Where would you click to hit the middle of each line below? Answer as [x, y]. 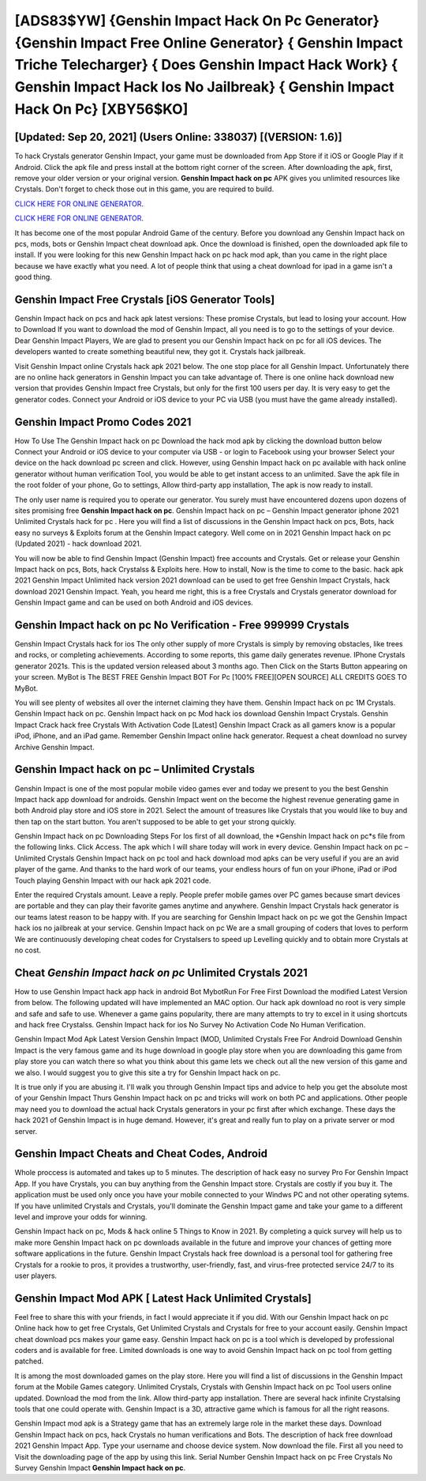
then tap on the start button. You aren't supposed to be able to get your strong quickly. [155, 821]
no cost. [28, 950]
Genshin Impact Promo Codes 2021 [103, 422]
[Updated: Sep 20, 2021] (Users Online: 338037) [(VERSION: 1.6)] [178, 137]
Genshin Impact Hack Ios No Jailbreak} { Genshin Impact [204, 87]
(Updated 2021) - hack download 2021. [78, 544]
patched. [29, 1361]
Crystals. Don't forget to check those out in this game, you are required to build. [144, 189]
